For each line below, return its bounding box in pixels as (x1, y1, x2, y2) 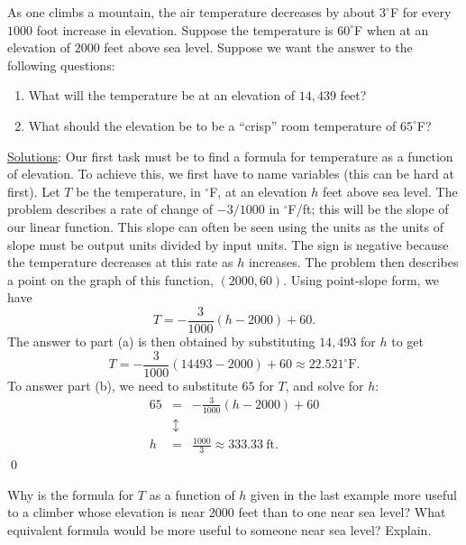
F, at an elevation (209, 181, 307, 200)
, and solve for (285, 375, 364, 394)
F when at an (354, 20, 429, 39)
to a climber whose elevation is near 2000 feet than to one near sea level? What (7, 503, 446, 522)
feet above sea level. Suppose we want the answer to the (104, 38, 413, 57)
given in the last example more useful (251, 485, 457, 503)
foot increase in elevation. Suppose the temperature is (36, 20, 334, 39)
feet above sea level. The (322, 181, 458, 200)
